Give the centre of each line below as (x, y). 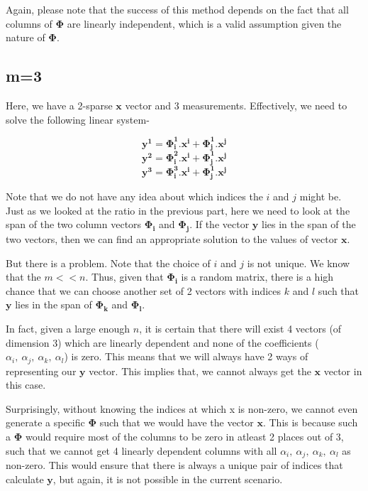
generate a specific (45, 422)
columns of (29, 23)
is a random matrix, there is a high (257, 277)
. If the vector (219, 224)
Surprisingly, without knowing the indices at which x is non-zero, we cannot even (182, 408)
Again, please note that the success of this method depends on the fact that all (177, 9)
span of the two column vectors (74, 224)
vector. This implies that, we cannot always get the (200, 371)
